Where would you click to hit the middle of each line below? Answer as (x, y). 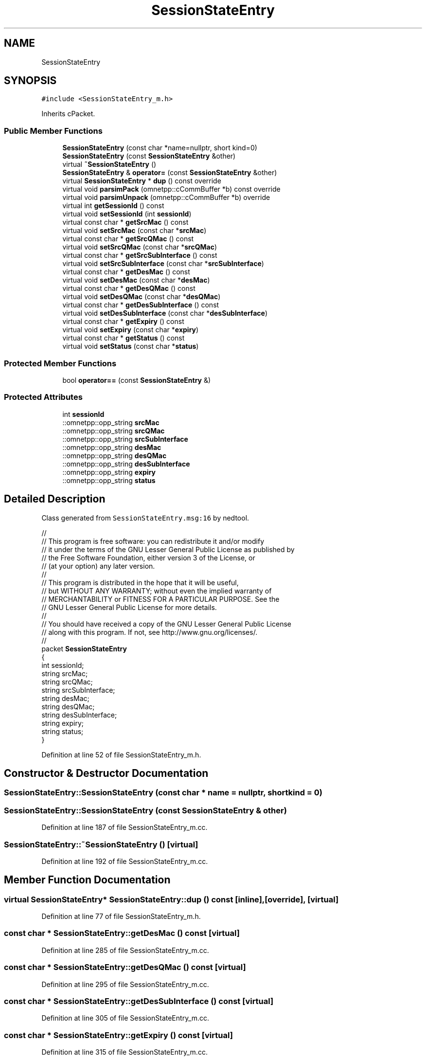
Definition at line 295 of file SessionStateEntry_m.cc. (125, 984)
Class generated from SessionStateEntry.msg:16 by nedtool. (145, 518)
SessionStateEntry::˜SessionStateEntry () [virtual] (101, 844)
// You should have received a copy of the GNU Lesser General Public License (166, 624)
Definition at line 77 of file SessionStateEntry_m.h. (121, 916)
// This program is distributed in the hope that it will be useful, (140, 582)
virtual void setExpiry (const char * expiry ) (131, 330)
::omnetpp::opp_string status (109, 480)
